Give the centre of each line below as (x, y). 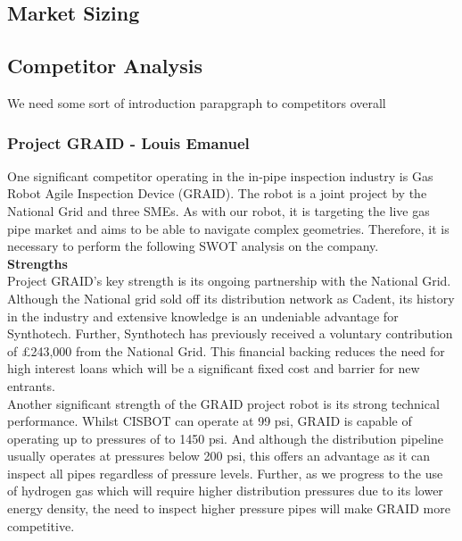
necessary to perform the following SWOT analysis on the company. (193, 246)
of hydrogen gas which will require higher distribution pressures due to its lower (225, 491)
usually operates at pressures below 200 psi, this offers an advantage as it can (219, 456)
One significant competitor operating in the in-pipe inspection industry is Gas (220, 175)
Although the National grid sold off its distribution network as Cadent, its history (231, 298)
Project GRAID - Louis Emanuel (128, 142)
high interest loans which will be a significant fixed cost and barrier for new (214, 368)
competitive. (41, 525)
